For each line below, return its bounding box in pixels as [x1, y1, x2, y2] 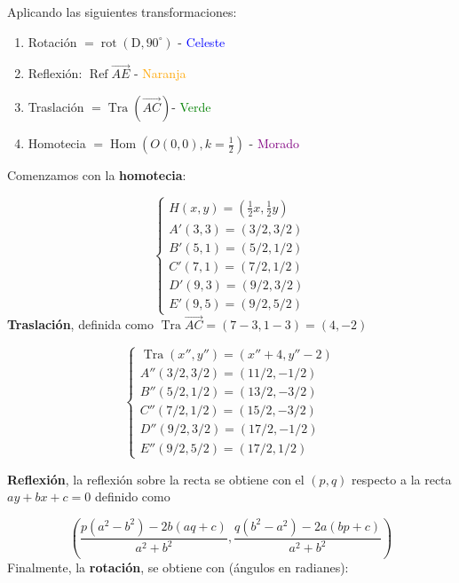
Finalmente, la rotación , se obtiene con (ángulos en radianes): [7, 557, 349, 576]
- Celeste [178, 32, 226, 51]
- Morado [249, 134, 300, 152]
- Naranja [134, 64, 186, 83]
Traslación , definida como [7, 315, 154, 334]
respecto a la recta [352, 469, 452, 488]
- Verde [171, 98, 211, 115]
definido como [94, 487, 170, 506]
